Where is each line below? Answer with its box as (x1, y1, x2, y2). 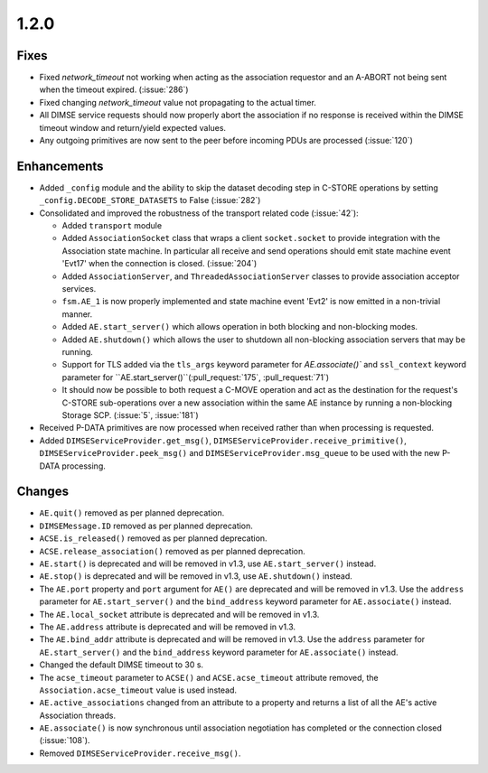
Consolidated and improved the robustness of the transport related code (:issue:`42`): (39, 208, 359, 219)
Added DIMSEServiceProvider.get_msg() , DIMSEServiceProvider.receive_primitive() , (39, 434, 407, 446)
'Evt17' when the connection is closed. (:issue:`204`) (61, 258, 258, 269)
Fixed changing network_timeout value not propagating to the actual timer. (39, 97, 316, 107)
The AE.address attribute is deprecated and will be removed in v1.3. (39, 621, 296, 632)
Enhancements (16, 158, 104, 173)
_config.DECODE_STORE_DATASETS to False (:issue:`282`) (39, 195, 261, 206)
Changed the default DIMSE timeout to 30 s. (39, 659, 203, 670)
